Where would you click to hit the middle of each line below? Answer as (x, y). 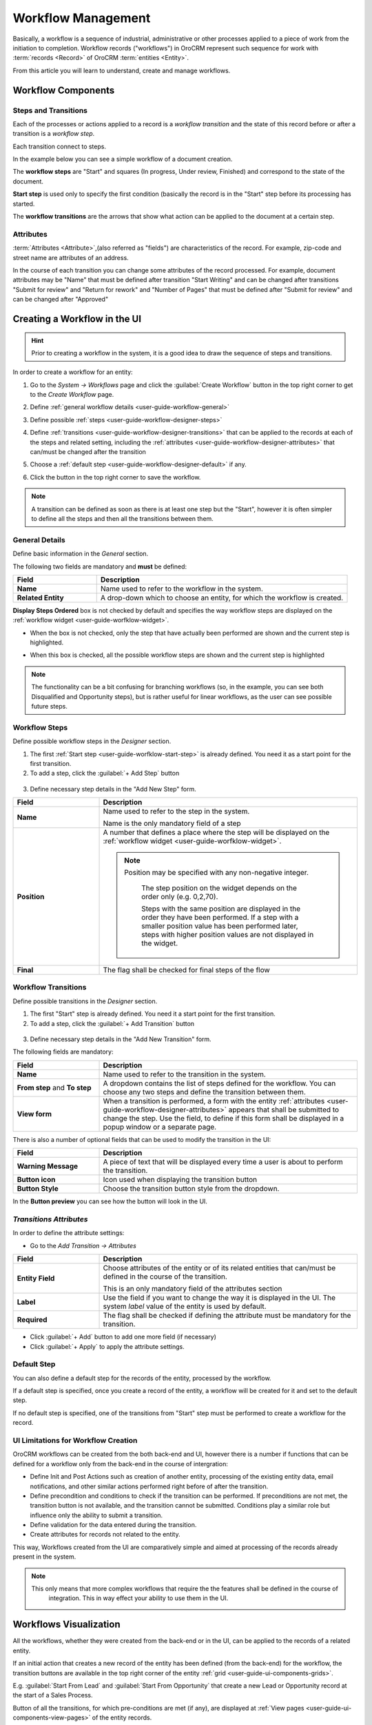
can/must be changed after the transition (88, 452)
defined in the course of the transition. (165, 1276)
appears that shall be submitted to (284, 1110)
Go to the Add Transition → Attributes (83, 1245)
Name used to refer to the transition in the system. (185, 1074)
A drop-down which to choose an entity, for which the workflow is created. (222, 598)
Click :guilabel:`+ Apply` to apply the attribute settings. (107, 1346)
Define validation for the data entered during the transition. (113, 1525)
